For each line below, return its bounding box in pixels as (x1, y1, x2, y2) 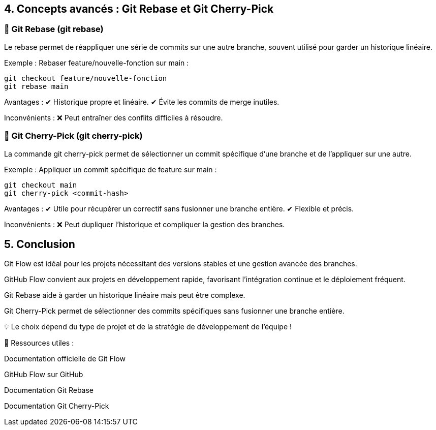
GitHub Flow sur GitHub (4, 370, 83, 379)
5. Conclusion (4, 237, 75, 251)
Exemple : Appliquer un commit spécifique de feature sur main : (4, 165, 217, 174)
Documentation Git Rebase (4, 386, 94, 395)
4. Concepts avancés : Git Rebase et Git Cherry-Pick (4, 3, 274, 15)
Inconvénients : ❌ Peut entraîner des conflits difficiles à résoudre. (4, 113, 223, 122)
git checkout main (4, 180, 77, 189)
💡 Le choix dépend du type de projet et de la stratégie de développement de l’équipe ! (4, 322, 292, 331)
